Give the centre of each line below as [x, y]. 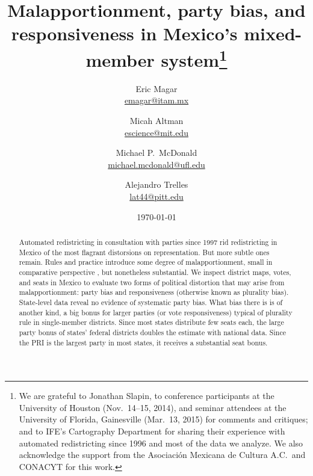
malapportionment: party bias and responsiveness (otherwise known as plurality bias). [154, 292]
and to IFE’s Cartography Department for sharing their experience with [152, 431]
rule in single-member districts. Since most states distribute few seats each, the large [151, 322]
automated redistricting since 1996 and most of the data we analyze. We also [161, 443]
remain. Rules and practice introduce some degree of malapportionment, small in [146, 262]
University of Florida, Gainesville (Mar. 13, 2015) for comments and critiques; [163, 419]
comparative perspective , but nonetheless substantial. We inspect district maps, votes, [155, 272]
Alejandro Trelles [156, 184]
